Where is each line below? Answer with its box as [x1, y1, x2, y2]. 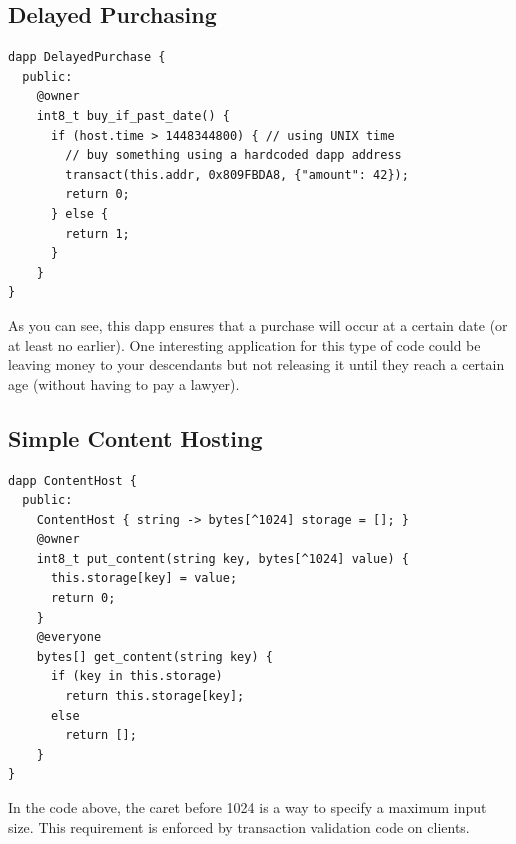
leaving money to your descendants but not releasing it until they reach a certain [8, 354, 505, 375]
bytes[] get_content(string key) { [36, 649, 273, 664]
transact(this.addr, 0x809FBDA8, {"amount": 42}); [65, 167, 409, 182]
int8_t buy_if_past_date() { [36, 108, 230, 123]
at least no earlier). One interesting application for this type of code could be [8, 334, 481, 355]
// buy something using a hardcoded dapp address [65, 148, 402, 163]
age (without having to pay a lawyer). [8, 373, 240, 394]
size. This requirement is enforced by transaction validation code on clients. [8, 816, 470, 837]
